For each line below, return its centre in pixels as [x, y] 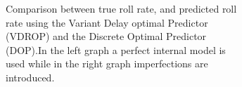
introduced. [30, 77]
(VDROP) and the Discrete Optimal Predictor [106, 36]
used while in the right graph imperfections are [107, 63]
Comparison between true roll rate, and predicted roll [121, 8]
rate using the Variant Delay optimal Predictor [107, 22]
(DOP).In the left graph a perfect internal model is [116, 49]
